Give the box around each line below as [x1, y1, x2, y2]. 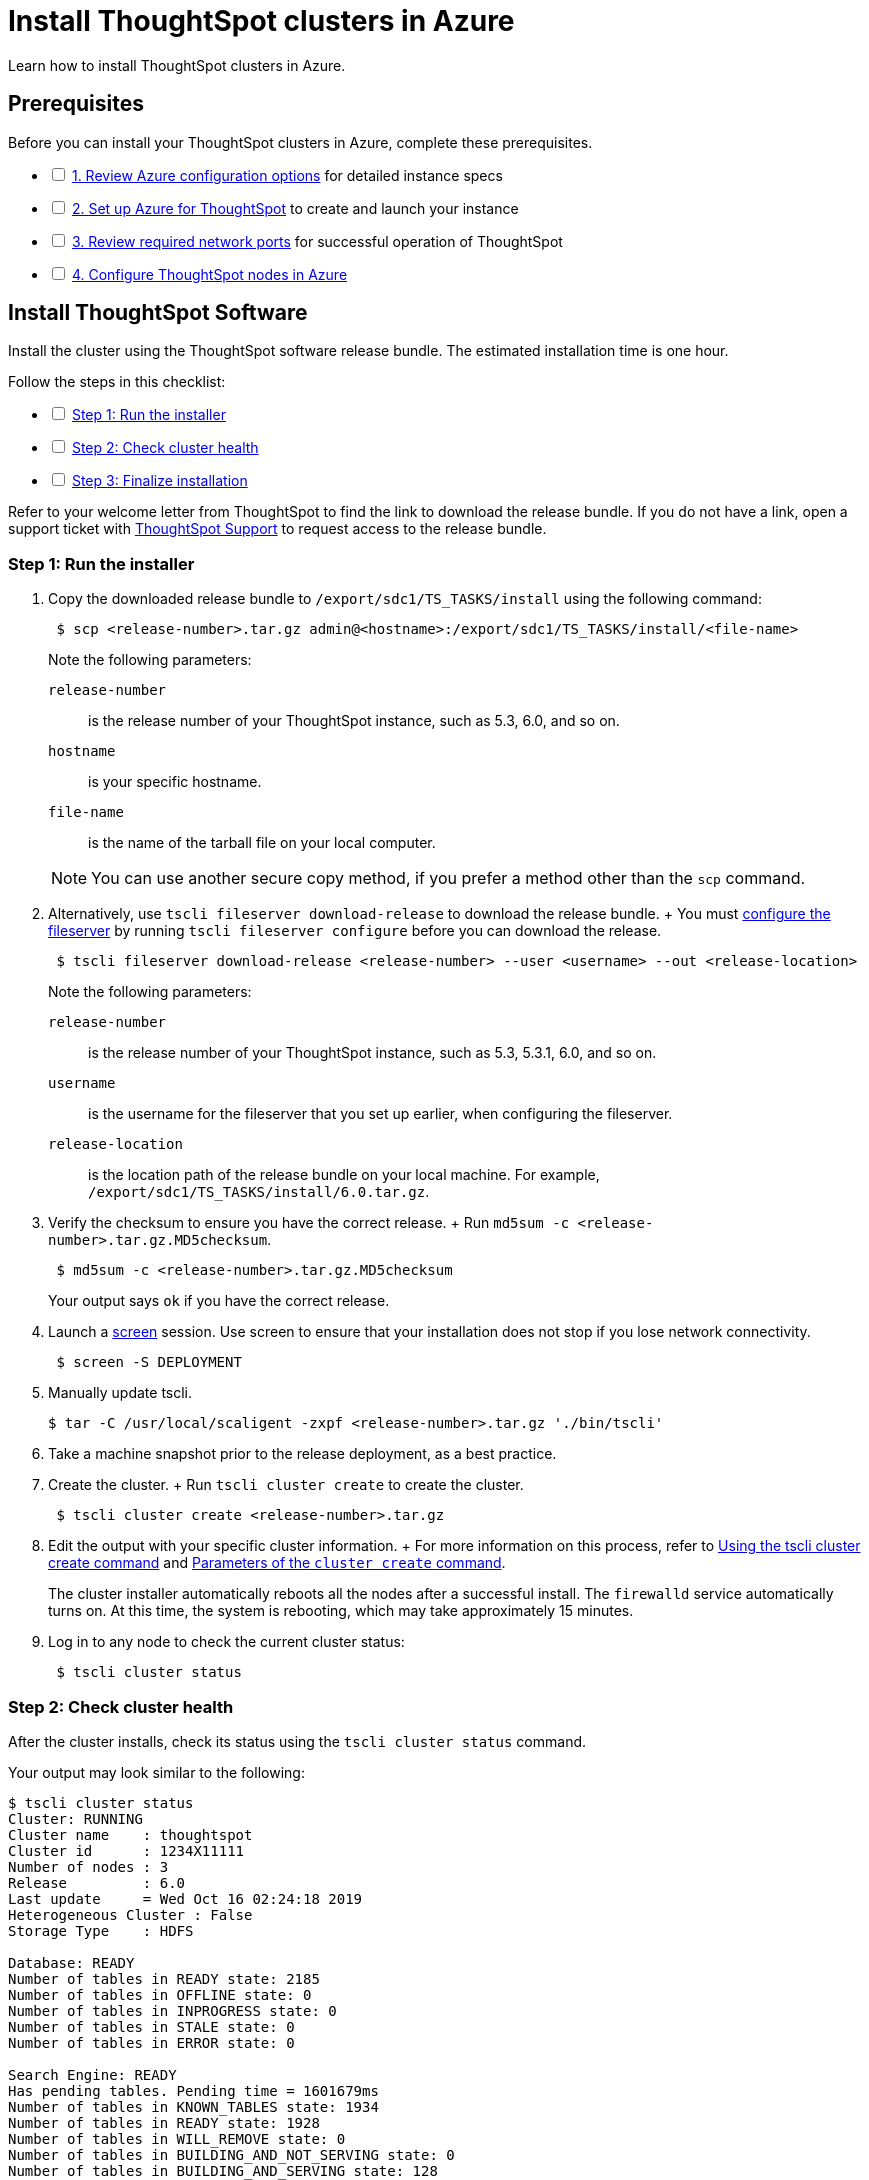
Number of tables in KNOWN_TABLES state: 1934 [8, 2098, 379, 2115]
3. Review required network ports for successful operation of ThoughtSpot [71, 232, 563, 250]
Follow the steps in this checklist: [8, 373, 226, 391]
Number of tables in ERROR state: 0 [8, 2034, 295, 2051]
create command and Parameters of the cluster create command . [48, 1554, 506, 1572]
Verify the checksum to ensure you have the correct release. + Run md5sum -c [48, 1214, 570, 1232]
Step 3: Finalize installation [71, 472, 248, 490]
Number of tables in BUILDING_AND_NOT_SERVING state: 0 [8, 2146, 455, 2163]
